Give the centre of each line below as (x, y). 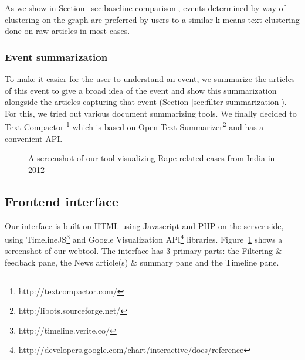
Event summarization (56, 57)
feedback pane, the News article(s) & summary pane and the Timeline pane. (142, 262)
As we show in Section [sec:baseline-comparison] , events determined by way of (145, 8)
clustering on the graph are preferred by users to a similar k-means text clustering (152, 19)
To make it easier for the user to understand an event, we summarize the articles (150, 79)
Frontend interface (62, 201)
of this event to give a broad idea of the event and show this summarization (141, 90)
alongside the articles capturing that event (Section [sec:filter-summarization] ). (146, 102)
